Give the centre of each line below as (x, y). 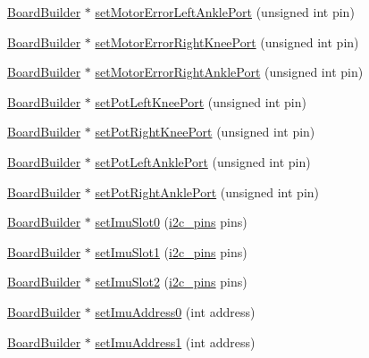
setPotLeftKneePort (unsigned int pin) (201, 101)
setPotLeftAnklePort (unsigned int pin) (203, 161)
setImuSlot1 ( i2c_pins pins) (171, 251)
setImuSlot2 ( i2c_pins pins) (171, 282)
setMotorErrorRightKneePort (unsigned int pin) (227, 42)
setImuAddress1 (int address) (175, 341)
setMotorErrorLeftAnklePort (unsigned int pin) (225, 12)
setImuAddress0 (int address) (175, 311)
